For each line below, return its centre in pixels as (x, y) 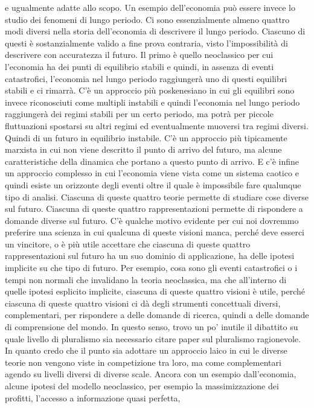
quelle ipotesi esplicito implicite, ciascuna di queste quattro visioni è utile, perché (155, 291)
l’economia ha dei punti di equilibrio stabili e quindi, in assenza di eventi (139, 66)
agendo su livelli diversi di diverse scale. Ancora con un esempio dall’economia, (151, 374)
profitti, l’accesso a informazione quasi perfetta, (93, 397)
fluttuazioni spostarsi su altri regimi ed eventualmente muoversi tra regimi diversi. (157, 125)
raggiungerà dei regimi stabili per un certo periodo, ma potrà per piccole (139, 114)
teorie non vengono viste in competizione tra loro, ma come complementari (143, 362)
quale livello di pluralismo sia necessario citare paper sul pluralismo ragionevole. (153, 338)
